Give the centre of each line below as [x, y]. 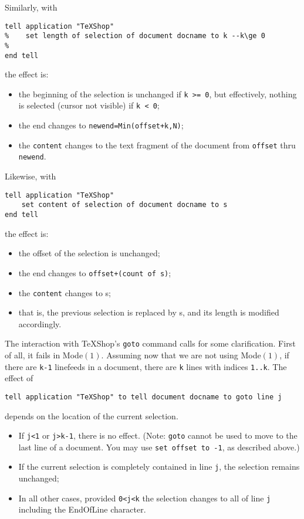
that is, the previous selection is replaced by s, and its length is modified [149, 312]
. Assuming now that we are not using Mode [181, 355]
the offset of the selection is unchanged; [89, 253]
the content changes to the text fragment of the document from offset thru [157, 145]
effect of [19, 378]
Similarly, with [31, 7]
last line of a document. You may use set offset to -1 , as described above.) [159, 447]
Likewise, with [31, 176]
